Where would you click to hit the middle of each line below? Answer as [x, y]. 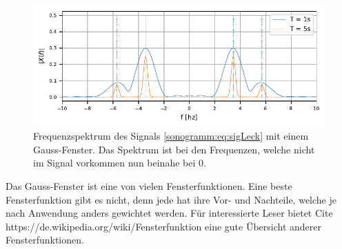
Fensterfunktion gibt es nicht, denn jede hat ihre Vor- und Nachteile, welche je [171, 199]
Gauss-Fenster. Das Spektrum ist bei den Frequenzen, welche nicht [174, 149]
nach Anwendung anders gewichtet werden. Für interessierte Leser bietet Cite [169, 213]
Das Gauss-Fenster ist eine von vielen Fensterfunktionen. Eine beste [149, 185]
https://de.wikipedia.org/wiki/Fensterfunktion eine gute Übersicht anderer [164, 226]
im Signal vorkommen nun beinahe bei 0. [120, 163]
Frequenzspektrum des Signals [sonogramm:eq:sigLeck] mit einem [171, 136]
